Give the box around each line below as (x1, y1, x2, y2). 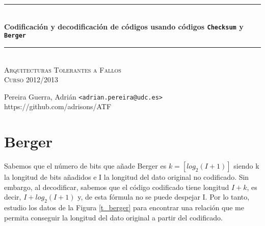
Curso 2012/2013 (4, 74, 58, 85)
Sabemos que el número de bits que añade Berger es (4, 160, 167, 171)
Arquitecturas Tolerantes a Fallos (4, 64, 121, 75)
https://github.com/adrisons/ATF (4, 101, 112, 112)
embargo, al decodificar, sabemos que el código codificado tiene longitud (4, 181, 229, 192)
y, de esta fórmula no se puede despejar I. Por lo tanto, (77, 191, 250, 202)
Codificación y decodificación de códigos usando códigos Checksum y (4, 21, 244, 31)
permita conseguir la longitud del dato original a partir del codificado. (4, 212, 223, 222)
